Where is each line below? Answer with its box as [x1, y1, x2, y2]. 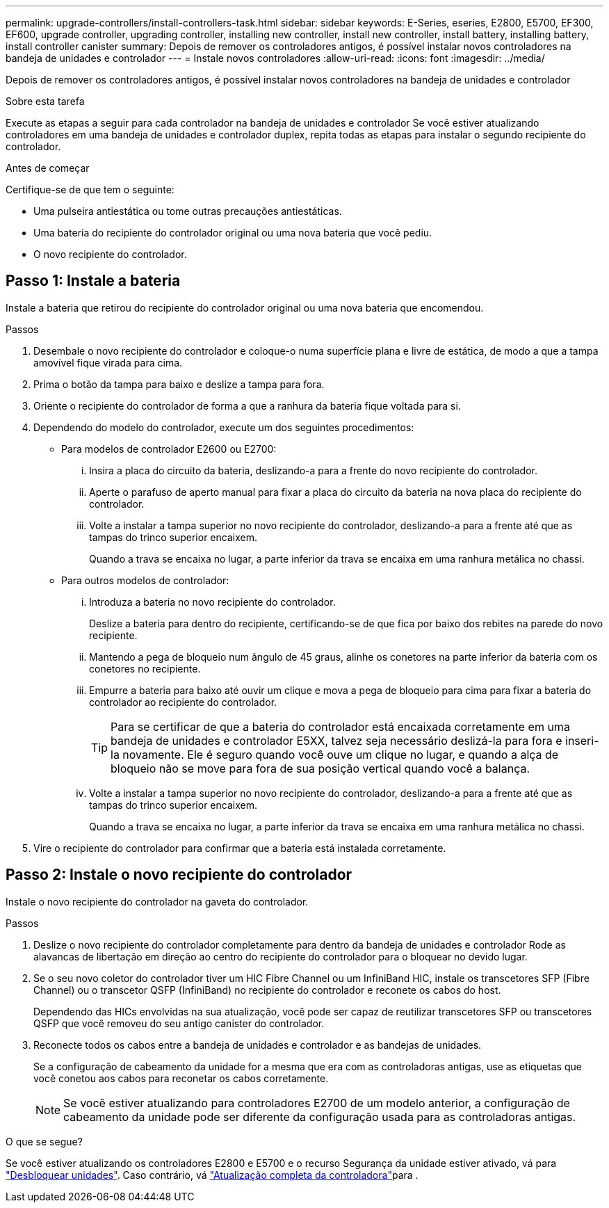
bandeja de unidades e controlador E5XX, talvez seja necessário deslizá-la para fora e [111, 733, 562, 748]
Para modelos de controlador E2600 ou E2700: [61, 442, 277, 455]
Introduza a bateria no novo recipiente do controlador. [89, 595, 336, 608]
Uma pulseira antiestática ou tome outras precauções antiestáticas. [33, 205, 342, 217]
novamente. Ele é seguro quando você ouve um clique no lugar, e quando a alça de [122, 747, 559, 762]
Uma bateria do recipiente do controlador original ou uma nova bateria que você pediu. [33, 227, 432, 239]
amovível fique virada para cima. [33, 356, 183, 369]
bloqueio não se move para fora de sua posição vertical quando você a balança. [111, 761, 530, 775]
